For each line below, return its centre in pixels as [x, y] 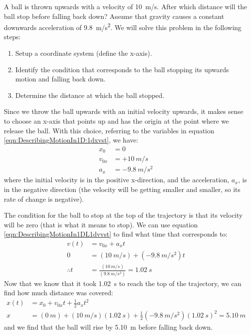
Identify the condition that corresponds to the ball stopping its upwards [122, 69]
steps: [12, 37]
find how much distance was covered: [59, 293]
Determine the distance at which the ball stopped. [90, 95]
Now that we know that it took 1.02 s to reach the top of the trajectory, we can [123, 283]
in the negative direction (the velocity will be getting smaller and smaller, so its [122, 189]
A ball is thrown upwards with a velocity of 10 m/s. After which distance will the [125, 6]
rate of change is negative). [44, 199]
